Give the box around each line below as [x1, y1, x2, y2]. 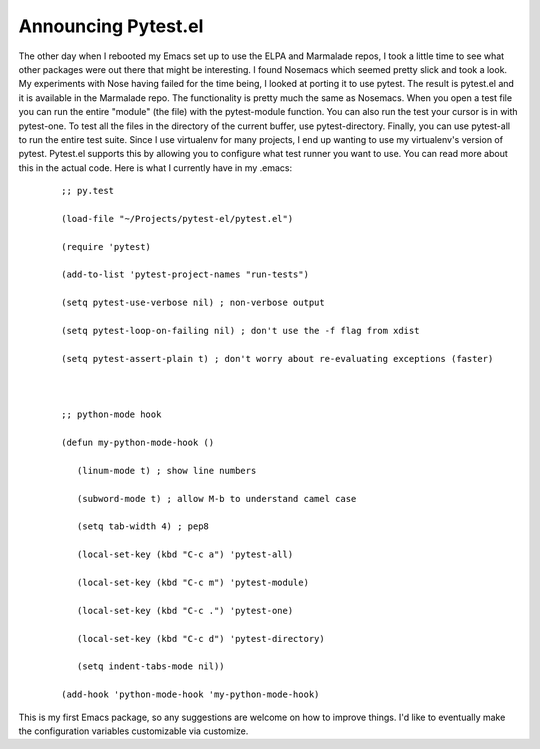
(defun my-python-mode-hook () [61, 437, 215, 449]
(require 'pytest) [61, 241, 152, 252]
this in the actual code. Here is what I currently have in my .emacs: [18, 161, 293, 174]
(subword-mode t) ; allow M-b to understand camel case [76, 493, 357, 504]
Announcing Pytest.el [18, 15, 204, 37]
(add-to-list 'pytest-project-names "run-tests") [61, 269, 310, 280]
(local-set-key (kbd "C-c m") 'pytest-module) [76, 577, 310, 588]
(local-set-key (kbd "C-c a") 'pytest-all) [76, 549, 294, 560]
